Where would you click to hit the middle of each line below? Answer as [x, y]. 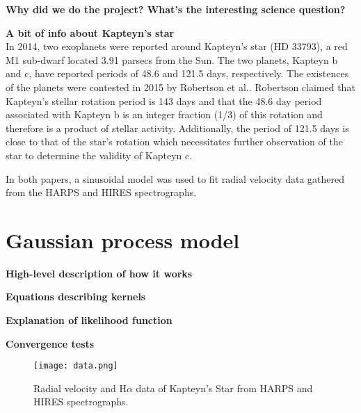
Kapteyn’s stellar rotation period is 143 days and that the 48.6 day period [164, 100]
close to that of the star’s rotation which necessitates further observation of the [174, 141]
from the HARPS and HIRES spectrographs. [101, 192]
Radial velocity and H [80, 388]
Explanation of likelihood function [89, 320]
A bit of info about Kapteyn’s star [90, 32]
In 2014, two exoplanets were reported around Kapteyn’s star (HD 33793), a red [177, 46]
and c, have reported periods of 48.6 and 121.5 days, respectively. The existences [177, 73]
